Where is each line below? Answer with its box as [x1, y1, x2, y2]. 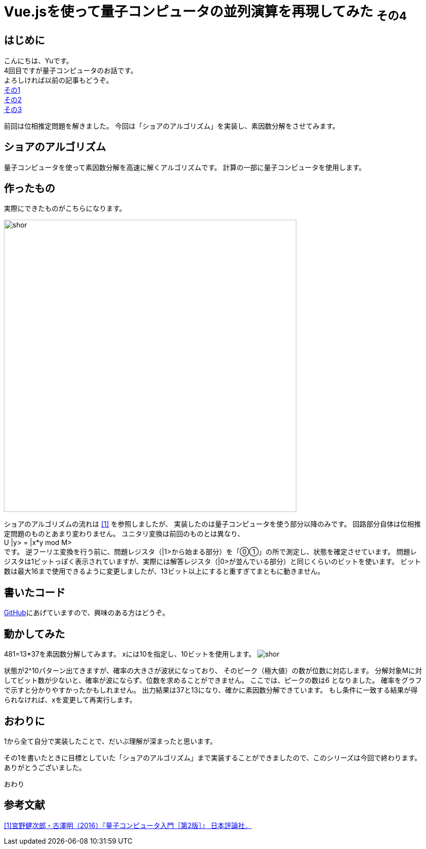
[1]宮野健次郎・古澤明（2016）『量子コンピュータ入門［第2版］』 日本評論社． [4, 821, 252, 830]
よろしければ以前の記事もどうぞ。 [4, 75, 113, 84]
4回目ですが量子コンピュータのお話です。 [4, 66, 137, 75]
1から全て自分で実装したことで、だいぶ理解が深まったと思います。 [4, 736, 217, 745]
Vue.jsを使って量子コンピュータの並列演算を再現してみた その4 [4, 3, 407, 23]
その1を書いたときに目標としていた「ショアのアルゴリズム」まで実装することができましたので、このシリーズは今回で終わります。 [4, 753, 422, 762]
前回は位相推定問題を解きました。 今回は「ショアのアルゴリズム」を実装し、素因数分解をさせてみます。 [4, 121, 340, 130]
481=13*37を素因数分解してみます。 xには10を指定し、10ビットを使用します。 [4, 650, 256, 659]
